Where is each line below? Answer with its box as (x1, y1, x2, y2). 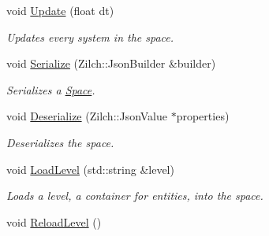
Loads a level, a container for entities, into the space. (6, 187, 263, 204)
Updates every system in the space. (6, 28, 174, 45)
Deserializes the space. (6, 134, 114, 150)
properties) (176, 108, 230, 124)
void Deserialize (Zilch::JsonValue (6, 108, 167, 124)
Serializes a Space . (6, 81, 95, 98)
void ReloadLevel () (6, 213, 102, 230)
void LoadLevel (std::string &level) (6, 160, 174, 177)
